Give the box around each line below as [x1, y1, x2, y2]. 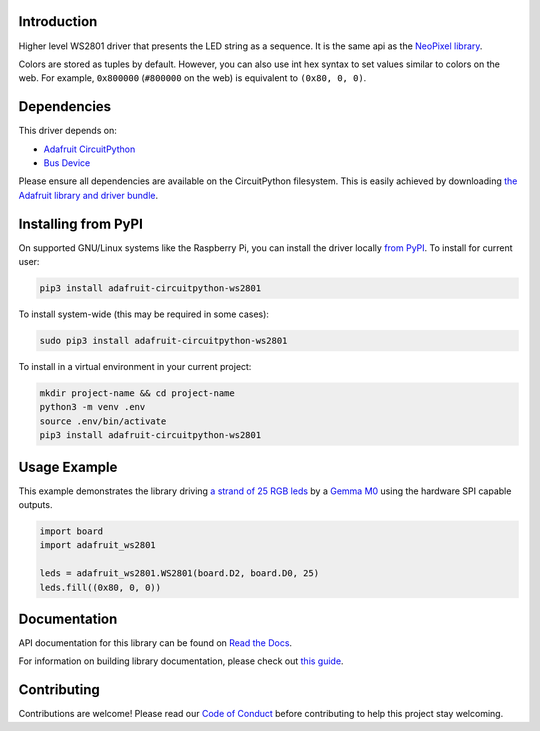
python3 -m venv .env [39, 401, 146, 413]
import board [39, 526, 104, 537]
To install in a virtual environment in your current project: [18, 361, 252, 372]
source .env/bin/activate [39, 415, 167, 427]
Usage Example [18, 458, 118, 475]
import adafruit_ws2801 [39, 540, 157, 551]
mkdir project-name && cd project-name [39, 387, 235, 399]
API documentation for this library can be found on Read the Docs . [18, 637, 293, 649]
